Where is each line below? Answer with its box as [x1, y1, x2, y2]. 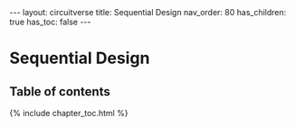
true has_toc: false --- [9, 16, 91, 27]
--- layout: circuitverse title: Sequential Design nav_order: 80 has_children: [9, 7, 287, 17]
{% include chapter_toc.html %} [9, 108, 128, 118]
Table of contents [9, 84, 110, 99]
